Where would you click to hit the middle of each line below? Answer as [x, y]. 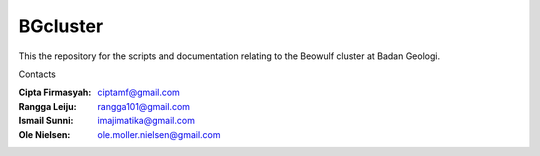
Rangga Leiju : [47, 106]
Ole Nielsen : [44, 134]
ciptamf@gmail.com [138, 92]
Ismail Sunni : [46, 121]
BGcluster [61, 26]
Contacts [37, 74]
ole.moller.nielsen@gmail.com [159, 134]
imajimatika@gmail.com [146, 121]
